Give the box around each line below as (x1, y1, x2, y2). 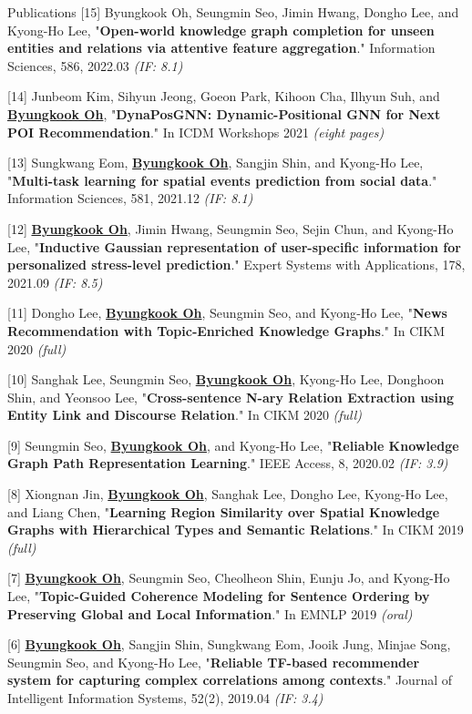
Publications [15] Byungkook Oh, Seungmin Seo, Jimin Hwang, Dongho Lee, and (7, 3, 459, 21)
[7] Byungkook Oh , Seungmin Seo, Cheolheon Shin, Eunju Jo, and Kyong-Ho (7, 568, 450, 587)
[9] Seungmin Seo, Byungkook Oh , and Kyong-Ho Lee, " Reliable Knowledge (7, 435, 459, 454)
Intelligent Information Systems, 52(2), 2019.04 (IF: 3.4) (7, 688, 323, 707)
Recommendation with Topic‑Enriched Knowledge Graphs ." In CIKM (7, 321, 446, 340)
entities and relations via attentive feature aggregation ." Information (7, 38, 436, 57)
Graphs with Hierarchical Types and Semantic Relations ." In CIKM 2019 (7, 520, 464, 539)
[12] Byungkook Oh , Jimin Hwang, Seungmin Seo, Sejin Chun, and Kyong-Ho (7, 219, 454, 238)
